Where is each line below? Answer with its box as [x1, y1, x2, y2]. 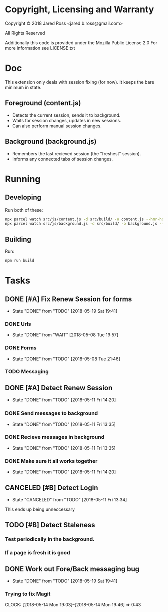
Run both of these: [5, 207, 43, 213]
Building [5, 235, 31, 244]
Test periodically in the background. [5, 536, 95, 543]
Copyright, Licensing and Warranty [5, 4, 154, 15]
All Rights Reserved [5, 30, 45, 36]
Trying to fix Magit [5, 590, 51, 597]
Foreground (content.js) [5, 99, 81, 107]
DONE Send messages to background [5, 410, 98, 417]
